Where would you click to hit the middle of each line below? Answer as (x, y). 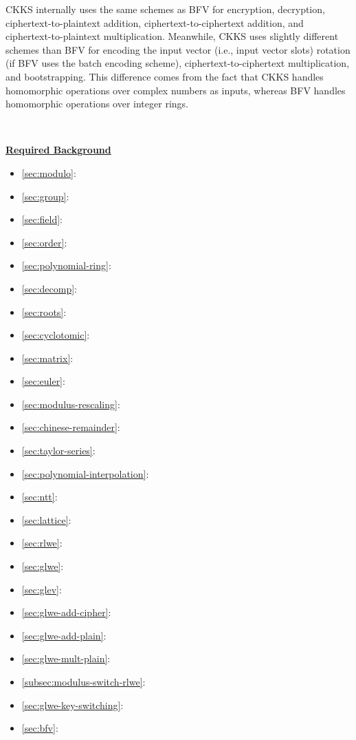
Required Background (58, 150)
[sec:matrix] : (47, 358)
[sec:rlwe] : (42, 543)
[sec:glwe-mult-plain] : (66, 658)
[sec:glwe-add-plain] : (64, 635)
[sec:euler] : (43, 381)
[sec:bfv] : (40, 728)
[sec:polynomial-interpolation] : (85, 473)
